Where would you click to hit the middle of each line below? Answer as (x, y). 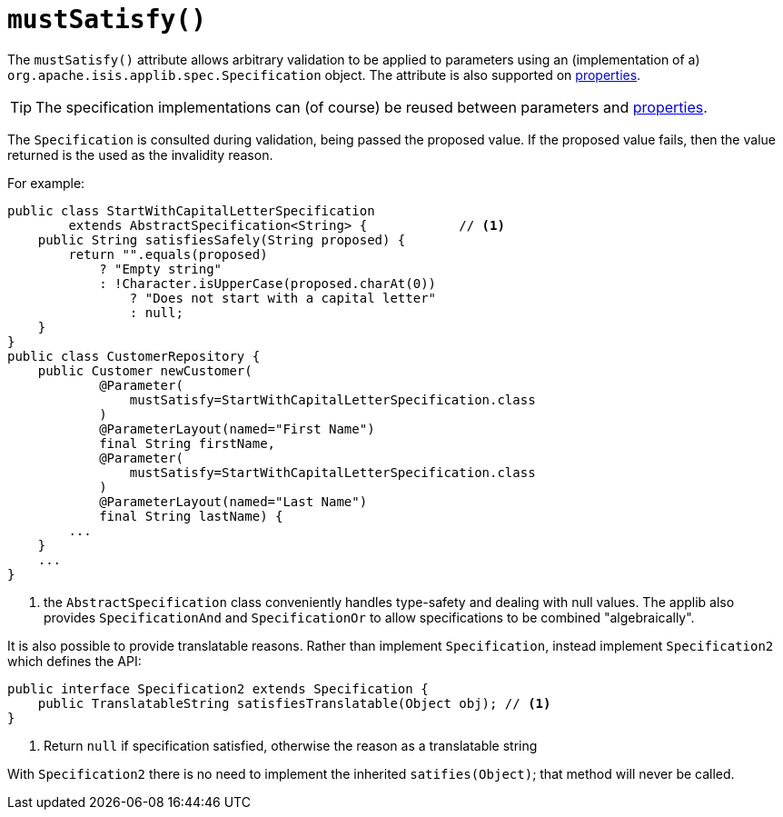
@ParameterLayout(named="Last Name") (233, 501)
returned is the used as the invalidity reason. (140, 154)
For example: (46, 183)
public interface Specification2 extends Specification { (218, 688)
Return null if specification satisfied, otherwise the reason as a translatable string (291, 745)
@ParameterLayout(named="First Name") (237, 428)
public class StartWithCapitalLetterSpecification (191, 210)
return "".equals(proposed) (168, 254)
